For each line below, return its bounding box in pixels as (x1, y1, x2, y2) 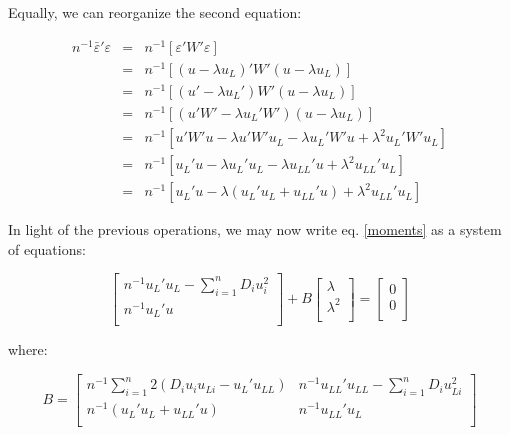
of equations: (8, 238, 86, 259)
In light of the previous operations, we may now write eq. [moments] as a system (8, 219, 502, 240)
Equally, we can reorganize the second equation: (8, 2, 302, 22)
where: (8, 339, 48, 360)
